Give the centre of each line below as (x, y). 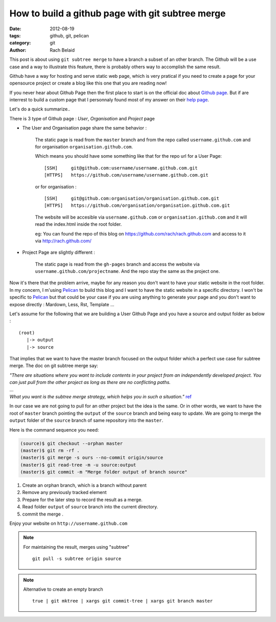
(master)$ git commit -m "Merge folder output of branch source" (104, 472)
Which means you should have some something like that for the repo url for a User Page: (129, 156)
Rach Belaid (62, 50)
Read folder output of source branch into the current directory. (90, 507)
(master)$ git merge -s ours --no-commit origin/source (92, 458)
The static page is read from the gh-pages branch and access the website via (117, 264)
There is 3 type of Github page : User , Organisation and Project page (82, 118)
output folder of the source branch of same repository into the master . (86, 420)
